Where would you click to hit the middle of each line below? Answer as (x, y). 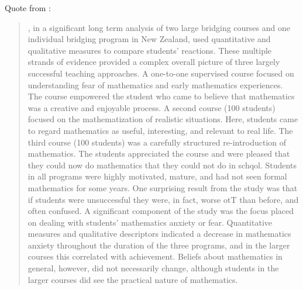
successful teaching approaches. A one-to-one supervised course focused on (161, 73)
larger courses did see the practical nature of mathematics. (133, 279)
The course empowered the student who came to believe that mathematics (161, 96)
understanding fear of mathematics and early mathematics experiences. (155, 84)
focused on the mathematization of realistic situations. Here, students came (163, 119)
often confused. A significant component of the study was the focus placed (161, 211)
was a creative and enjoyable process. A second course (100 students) (151, 107)
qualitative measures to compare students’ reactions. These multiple (150, 50)
